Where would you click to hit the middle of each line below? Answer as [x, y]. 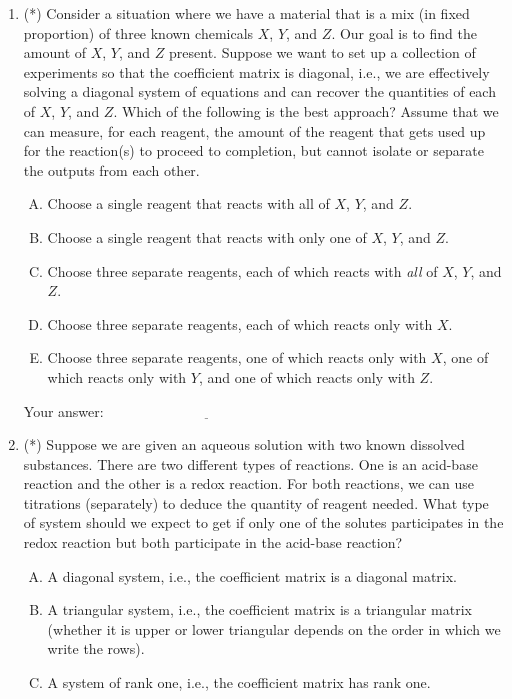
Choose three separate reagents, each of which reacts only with [240, 323]
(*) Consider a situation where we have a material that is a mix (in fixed [246, 13]
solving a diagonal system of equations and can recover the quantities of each [259, 91]
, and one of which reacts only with [306, 376]
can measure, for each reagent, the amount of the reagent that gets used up [254, 130]
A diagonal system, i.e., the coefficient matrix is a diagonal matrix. [252, 575]
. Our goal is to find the [404, 32]
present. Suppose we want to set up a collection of [322, 52]
